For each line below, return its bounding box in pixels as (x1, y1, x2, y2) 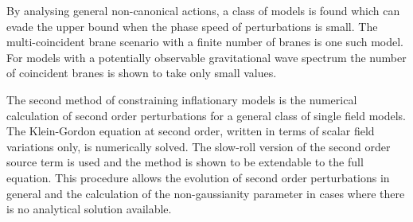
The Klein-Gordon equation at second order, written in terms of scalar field (6, 123, 375, 139)
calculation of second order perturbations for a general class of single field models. (6, 107, 406, 123)
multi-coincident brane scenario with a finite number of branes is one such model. (6, 33, 404, 50)
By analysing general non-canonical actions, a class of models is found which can (6, 2, 400, 18)
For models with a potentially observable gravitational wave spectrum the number (6, 49, 407, 65)
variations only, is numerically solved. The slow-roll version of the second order (6, 138, 391, 154)
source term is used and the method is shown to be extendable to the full (6, 154, 364, 170)
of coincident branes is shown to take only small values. (6, 64, 277, 81)
